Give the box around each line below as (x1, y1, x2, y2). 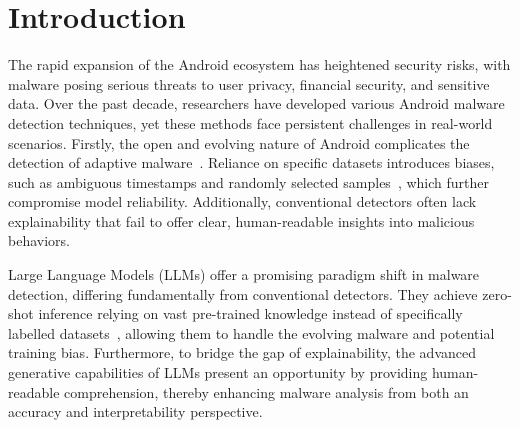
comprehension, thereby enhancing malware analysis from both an (64, 381, 469, 402)
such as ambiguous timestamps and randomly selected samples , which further (8, 171, 489, 192)
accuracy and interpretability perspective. (8, 401, 263, 422)
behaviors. (8, 230, 70, 251)
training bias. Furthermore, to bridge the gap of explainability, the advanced (8, 342, 476, 363)
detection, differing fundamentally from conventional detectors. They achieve (8, 283, 478, 304)
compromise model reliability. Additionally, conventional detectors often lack (8, 191, 477, 212)
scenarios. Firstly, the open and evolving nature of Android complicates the (8, 132, 470, 153)
